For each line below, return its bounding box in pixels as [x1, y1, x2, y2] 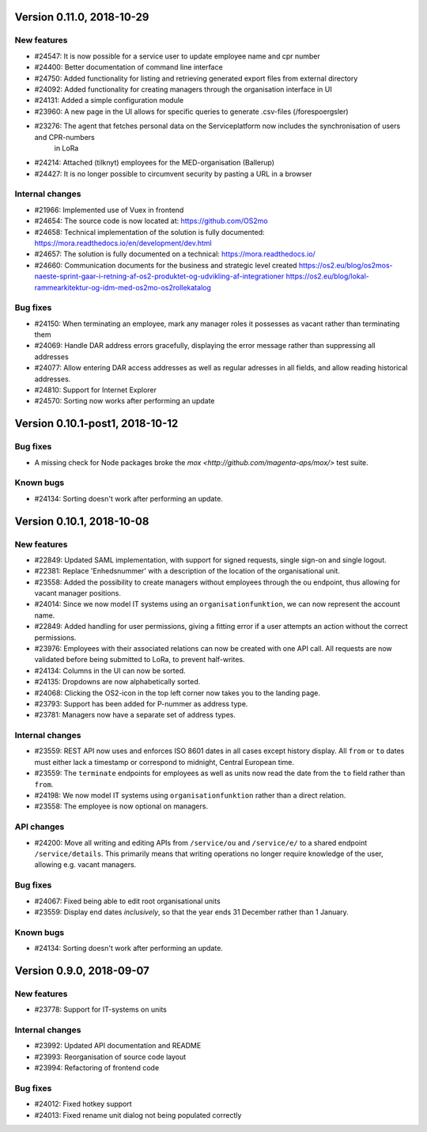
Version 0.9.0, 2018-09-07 [14, 964, 149, 977]
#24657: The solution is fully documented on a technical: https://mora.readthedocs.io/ [34, 249, 316, 259]
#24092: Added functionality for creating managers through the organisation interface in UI [34, 84, 332, 94]
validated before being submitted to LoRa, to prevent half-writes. [34, 655, 245, 664]
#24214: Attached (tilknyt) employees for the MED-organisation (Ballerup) [34, 158, 275, 168]
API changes [14, 821, 65, 832]
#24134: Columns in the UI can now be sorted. [34, 665, 186, 676]
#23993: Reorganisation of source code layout [34, 1052, 187, 1062]
